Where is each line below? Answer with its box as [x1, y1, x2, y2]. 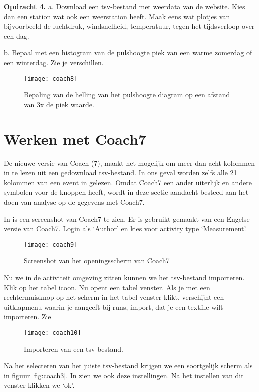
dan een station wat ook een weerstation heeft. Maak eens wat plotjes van [4, 11, 230, 21]
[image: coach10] [24, 329, 81, 336]
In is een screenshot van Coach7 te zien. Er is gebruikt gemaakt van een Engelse [4, 213, 250, 224]
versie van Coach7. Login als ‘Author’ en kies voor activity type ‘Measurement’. [4, 223, 247, 234]
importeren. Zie [4, 311, 51, 322]
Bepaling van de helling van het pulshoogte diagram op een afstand [24, 89, 230, 100]
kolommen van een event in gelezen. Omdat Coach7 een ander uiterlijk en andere [4, 177, 252, 187]
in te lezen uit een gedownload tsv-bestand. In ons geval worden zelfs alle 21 [4, 167, 237, 178]
